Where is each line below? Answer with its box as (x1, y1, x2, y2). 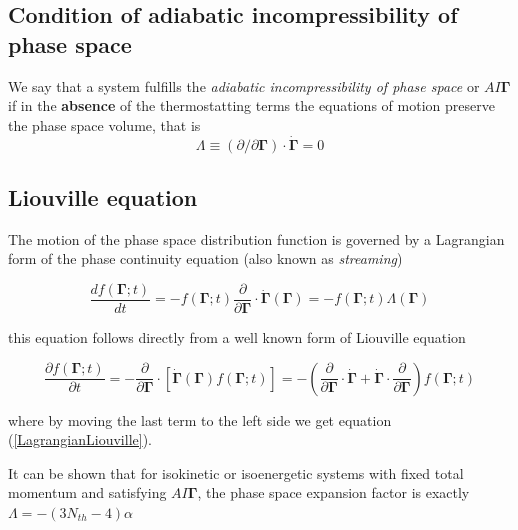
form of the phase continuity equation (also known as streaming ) (8, 248, 403, 269)
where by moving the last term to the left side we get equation (8, 409, 392, 430)
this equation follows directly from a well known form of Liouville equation (8, 327, 466, 348)
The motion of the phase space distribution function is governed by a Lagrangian (8, 228, 505, 249)
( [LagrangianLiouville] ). (8, 429, 152, 450)
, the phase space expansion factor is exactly (197, 482, 470, 503)
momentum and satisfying (8, 482, 167, 503)
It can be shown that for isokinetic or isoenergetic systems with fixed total (8, 462, 464, 483)
